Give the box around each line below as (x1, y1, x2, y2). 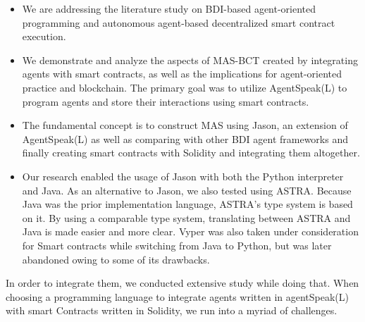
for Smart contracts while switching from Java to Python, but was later (22, 237, 332, 252)
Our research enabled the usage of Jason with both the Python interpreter (22, 168, 344, 183)
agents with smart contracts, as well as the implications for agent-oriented (22, 66, 342, 81)
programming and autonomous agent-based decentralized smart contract (22, 15, 335, 30)
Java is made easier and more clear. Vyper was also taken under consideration (22, 224, 359, 239)
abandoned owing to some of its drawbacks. (22, 252, 210, 266)
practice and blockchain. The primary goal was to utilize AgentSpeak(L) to (22, 80, 347, 94)
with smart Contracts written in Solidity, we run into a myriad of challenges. (6, 303, 338, 318)
